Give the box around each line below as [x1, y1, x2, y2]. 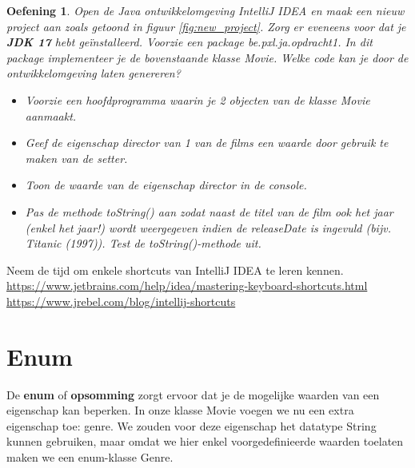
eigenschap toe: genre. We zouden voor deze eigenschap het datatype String [6, 417, 377, 434]
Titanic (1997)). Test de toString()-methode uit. [25, 235, 261, 252]
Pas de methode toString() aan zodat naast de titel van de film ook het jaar [25, 203, 393, 220]
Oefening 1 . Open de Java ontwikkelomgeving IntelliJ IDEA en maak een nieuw [6, 2, 405, 18]
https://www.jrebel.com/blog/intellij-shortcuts [6, 292, 236, 309]
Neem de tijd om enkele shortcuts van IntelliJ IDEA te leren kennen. [6, 261, 344, 278]
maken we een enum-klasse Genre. [6, 449, 174, 465]
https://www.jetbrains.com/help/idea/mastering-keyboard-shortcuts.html [6, 277, 368, 294]
